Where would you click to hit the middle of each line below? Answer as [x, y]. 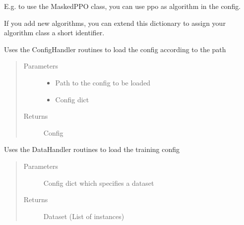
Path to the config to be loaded [103, 82]
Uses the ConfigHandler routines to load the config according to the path [115, 49]
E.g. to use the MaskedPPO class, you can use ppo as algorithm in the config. [122, 6]
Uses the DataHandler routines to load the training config [92, 149]
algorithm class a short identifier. [54, 33]
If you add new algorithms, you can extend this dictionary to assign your [115, 23]
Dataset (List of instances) [84, 216]
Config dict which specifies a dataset [99, 183]
